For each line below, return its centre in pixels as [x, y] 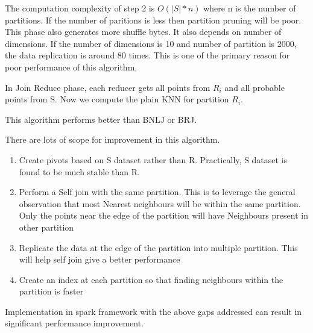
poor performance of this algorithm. [71, 67]
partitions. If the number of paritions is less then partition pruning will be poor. [153, 20]
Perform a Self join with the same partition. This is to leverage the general [157, 192]
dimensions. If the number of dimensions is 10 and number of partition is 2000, [151, 43]
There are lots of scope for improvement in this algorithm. [112, 139]
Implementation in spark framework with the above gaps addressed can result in [153, 311]
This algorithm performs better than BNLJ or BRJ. [101, 119]
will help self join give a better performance [100, 259]
